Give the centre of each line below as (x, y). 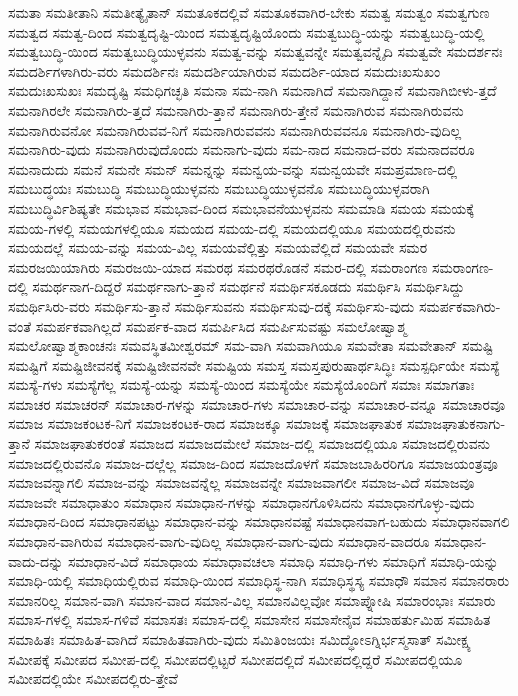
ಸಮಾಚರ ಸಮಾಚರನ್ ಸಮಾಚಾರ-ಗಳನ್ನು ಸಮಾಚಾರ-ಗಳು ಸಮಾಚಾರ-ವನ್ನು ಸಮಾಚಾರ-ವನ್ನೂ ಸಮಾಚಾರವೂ (256, 403)
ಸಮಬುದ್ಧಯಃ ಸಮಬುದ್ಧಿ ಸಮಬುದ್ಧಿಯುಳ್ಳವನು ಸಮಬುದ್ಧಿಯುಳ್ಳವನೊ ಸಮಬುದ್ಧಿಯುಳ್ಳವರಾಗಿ (219, 188)
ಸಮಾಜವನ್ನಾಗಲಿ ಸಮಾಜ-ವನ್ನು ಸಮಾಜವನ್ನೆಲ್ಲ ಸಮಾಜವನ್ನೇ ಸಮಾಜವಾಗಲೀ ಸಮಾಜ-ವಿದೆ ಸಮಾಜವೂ (241, 482)
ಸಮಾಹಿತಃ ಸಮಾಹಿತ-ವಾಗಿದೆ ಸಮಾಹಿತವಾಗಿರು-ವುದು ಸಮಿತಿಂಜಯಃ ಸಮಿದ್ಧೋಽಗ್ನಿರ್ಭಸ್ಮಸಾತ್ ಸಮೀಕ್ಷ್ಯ (240, 639)
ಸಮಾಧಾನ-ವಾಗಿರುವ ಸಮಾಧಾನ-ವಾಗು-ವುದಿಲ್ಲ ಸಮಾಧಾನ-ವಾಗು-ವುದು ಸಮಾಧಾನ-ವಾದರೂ (219, 541)
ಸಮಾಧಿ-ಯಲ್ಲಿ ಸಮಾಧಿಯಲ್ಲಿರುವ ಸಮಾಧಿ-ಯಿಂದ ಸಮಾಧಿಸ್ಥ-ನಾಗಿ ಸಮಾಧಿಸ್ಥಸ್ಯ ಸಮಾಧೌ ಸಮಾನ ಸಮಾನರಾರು (259, 580)
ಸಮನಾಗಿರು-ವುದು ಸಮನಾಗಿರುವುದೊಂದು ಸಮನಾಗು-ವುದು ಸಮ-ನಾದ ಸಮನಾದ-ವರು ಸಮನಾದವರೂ (241, 149)
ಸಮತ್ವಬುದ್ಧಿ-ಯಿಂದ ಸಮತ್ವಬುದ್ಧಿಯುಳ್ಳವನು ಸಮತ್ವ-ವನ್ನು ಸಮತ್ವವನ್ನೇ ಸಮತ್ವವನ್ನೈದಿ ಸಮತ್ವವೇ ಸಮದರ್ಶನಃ (255, 51)
